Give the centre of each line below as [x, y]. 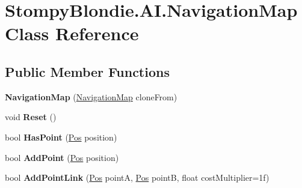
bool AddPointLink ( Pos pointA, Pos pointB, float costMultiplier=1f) [137, 177]
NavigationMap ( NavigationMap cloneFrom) [91, 96]
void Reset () [31, 117]
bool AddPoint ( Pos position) [62, 157]
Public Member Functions [87, 71]
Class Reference [72, 33]
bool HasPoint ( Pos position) [61, 137]
